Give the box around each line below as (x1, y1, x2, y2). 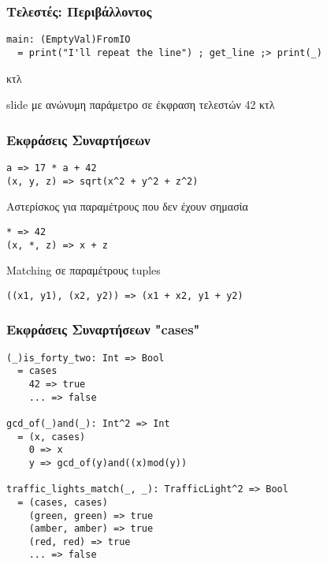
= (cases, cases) (17, 496, 108, 508)
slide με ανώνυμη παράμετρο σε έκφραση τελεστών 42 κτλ (6, 96, 275, 113)
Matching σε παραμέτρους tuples (6, 262, 161, 278)
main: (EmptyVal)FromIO (6, 34, 131, 46)
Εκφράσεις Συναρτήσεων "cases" (6, 319, 200, 339)
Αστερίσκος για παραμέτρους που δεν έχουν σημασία (6, 198, 248, 215)
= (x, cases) (17, 431, 86, 443)
